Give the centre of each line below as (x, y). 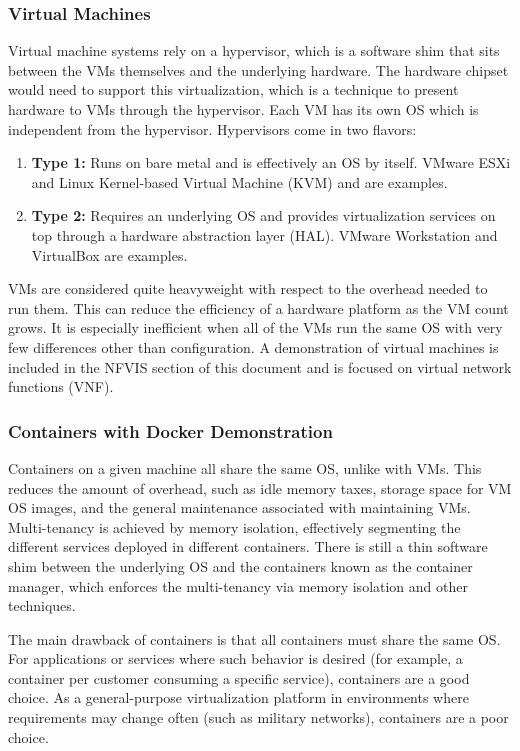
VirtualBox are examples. (109, 254)
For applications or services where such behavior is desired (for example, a (235, 658)
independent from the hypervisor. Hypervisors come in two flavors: (212, 128)
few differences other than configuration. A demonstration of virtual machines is (253, 346)
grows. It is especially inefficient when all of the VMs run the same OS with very (255, 327)
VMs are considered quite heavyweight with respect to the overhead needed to (248, 288)
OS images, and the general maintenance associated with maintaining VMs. (239, 507)
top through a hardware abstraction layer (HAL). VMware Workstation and (264, 234)
